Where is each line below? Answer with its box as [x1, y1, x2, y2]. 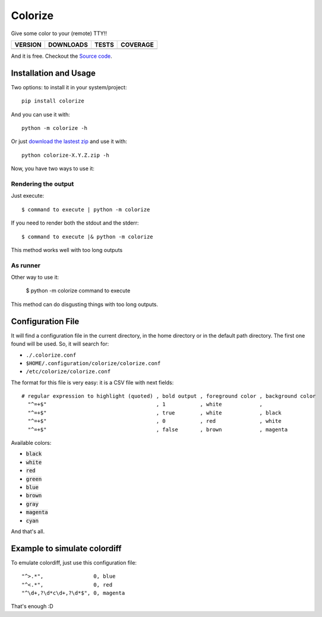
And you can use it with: [11, 111, 71, 118]
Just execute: [11, 192, 45, 200]
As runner [11, 261, 41, 269]
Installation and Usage [11, 68, 96, 78]
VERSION [14, 40, 42, 49]
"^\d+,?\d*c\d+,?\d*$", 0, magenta [21, 590, 125, 596]
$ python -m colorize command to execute [26, 287, 131, 294]
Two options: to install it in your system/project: [11, 83, 127, 91]
